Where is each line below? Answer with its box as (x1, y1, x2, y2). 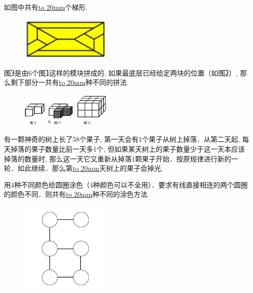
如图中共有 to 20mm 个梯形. (4, 2, 88, 12)
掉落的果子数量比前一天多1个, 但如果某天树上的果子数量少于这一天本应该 (10, 143, 245, 154)
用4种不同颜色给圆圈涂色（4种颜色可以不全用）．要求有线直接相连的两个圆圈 (4, 179, 248, 189)
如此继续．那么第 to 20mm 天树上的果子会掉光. (17, 163, 163, 173)
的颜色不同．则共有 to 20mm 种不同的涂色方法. (4, 189, 150, 199)
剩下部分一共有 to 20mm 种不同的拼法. (10, 77, 129, 87)
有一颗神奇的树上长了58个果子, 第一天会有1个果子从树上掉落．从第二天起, (4, 134, 240, 144)
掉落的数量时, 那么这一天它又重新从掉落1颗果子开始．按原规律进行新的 (4, 153, 231, 163)
